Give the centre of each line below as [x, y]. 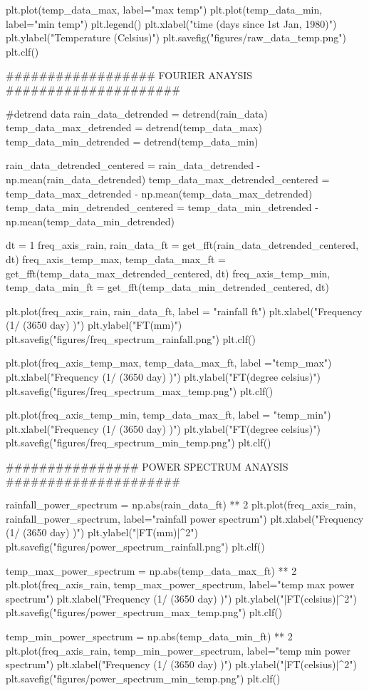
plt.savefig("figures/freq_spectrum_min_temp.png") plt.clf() [139, 442]
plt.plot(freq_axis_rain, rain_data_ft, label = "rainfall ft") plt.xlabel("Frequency [184, 311]
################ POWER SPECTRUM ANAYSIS [147, 467]
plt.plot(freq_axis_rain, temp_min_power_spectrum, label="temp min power [178, 650]
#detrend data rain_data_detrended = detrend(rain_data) [137, 113]
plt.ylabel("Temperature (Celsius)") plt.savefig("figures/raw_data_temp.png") [176, 37]
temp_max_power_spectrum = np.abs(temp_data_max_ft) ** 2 [151, 570]
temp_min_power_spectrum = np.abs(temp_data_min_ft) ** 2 [149, 636]
